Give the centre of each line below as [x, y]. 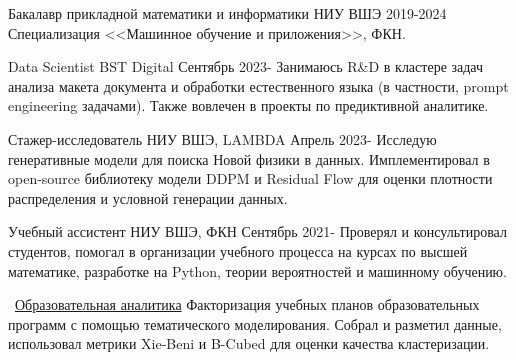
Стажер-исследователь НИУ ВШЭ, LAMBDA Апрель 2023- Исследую [222, 138]
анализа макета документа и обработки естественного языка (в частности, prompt [258, 85]
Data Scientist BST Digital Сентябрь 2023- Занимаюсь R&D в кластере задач [246, 66]
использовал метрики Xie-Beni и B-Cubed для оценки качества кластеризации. [249, 343]
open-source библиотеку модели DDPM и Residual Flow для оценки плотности [250, 178]
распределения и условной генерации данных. [148, 197]
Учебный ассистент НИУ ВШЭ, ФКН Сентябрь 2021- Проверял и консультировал [257, 231]
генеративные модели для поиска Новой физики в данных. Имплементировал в [249, 158]
